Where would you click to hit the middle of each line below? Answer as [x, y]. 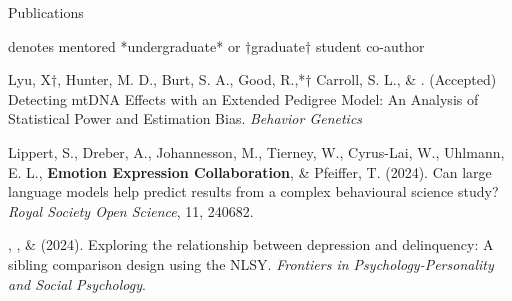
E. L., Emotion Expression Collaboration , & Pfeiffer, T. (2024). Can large [250, 171]
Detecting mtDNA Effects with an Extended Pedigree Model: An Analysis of [243, 98]
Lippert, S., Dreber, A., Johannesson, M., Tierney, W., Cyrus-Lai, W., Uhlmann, [256, 151]
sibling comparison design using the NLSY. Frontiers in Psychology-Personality [251, 263]
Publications [46, 12]
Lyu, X [29, 79]
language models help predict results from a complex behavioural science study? [253, 191]
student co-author [370, 45]
